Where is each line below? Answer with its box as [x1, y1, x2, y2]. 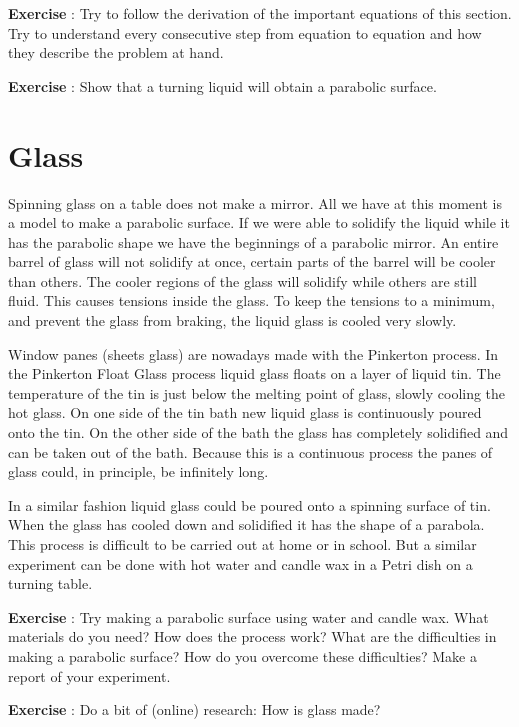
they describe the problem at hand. [8, 42, 224, 63]
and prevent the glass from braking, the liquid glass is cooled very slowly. [8, 310, 457, 331]
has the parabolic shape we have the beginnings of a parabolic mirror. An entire [8, 231, 499, 252]
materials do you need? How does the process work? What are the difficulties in [8, 626, 497, 647]
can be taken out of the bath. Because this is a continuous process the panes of [8, 441, 493, 462]
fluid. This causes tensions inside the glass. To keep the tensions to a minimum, [8, 290, 495, 311]
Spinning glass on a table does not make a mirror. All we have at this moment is [8, 192, 502, 213]
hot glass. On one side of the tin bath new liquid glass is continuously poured [8, 402, 482, 423]
